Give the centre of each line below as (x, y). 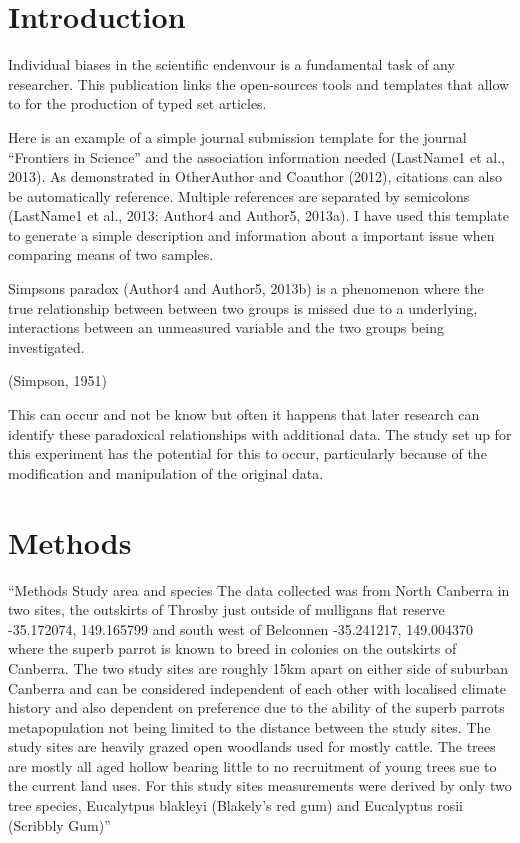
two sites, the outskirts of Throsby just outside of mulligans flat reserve (226, 609)
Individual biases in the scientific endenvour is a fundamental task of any (231, 64)
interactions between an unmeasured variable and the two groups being (226, 327)
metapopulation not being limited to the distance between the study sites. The (249, 726)
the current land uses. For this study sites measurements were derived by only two (260, 785)
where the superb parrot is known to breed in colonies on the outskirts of (232, 648)
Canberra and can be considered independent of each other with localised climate (257, 687)
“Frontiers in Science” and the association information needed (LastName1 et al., (257, 156)
